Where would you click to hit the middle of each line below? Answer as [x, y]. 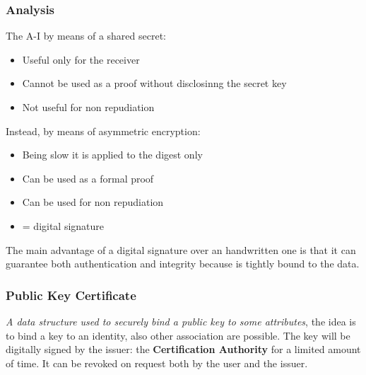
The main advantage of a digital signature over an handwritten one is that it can [181, 249]
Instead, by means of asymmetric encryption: [103, 131]
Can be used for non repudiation [93, 202]
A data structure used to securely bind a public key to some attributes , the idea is [181, 321]
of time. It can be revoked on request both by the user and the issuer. [157, 363]
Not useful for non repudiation [88, 107]
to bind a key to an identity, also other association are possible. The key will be [178, 335]
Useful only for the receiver [81, 59]
